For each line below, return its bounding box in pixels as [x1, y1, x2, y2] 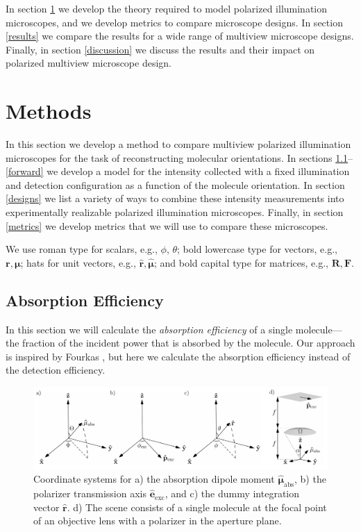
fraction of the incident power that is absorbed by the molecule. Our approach [22, 335, 355, 350]
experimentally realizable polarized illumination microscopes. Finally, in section [6, 205, 344, 219]
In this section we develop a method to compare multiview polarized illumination [6, 137, 351, 151]
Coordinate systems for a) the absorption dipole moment [33, 472, 275, 486]
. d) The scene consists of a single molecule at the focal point [67, 499, 327, 514]
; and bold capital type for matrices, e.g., [153, 255, 328, 269]
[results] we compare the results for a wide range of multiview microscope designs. [6, 28, 354, 43]
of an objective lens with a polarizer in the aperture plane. [33, 513, 282, 528]
